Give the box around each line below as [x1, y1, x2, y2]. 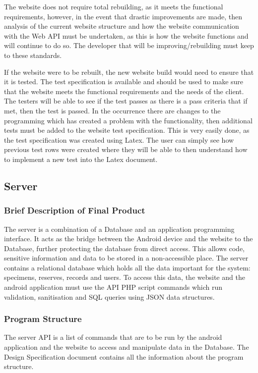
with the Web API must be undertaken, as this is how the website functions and [4, 30, 249, 41]
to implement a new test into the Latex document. [4, 154, 158, 164]
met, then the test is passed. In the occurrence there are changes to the [4, 105, 221, 115]
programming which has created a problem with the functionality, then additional [4, 115, 253, 125]
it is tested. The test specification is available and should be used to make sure [4, 76, 244, 87]
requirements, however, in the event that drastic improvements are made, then [4, 11, 242, 21]
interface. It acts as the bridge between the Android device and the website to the [4, 233, 253, 244]
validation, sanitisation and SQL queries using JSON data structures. [4, 291, 215, 302]
